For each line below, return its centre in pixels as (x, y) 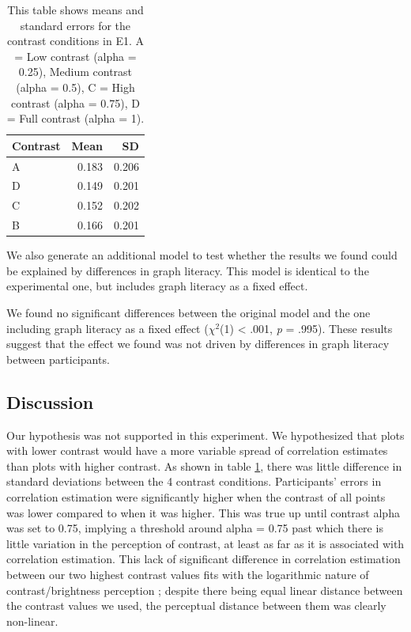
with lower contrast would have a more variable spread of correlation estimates (197, 450)
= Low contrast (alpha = (75, 56)
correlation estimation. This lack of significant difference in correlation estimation (204, 559)
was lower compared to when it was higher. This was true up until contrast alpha (203, 512)
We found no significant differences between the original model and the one (189, 312)
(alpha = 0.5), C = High (75, 87)
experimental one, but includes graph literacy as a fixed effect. (157, 286)
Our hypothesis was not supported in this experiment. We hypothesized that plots (205, 435)
